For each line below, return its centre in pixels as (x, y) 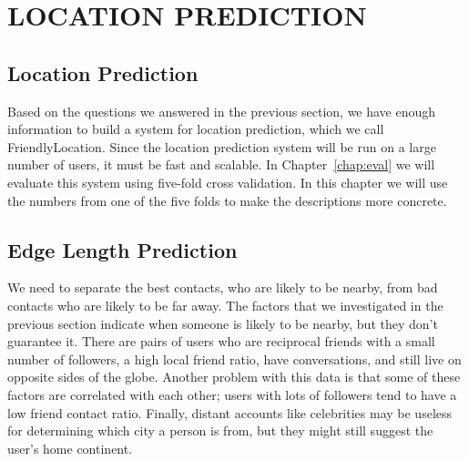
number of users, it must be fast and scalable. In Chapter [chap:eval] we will (221, 164)
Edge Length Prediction (122, 249)
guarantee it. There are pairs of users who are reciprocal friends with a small (221, 341)
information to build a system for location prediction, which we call (196, 129)
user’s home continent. (70, 448)
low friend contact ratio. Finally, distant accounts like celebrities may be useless (230, 412)
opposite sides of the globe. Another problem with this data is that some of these (234, 377)
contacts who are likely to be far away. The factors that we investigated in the (225, 305)
